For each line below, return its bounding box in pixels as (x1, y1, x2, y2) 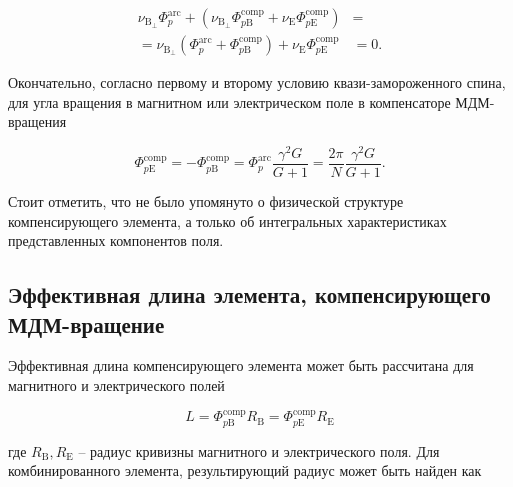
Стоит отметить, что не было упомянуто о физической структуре (8, 190, 404, 211)
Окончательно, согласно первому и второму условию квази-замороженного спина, (8, 72, 506, 93)
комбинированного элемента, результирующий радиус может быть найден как (8, 460, 482, 481)
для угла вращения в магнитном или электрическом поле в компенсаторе (8, 91, 451, 112)
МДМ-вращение (8, 308, 165, 339)
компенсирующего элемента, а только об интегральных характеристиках (8, 210, 447, 231)
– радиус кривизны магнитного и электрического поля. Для (78, 440, 440, 461)
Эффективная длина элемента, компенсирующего (8, 279, 491, 310)
